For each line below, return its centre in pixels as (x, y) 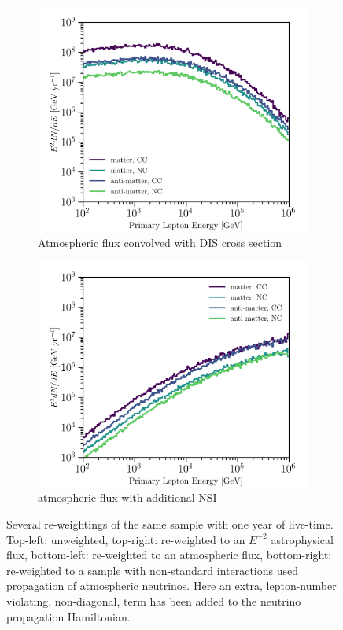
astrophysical (302, 539)
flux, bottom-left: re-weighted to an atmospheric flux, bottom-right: (169, 555)
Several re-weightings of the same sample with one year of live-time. (170, 524)
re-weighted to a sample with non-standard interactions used (153, 570)
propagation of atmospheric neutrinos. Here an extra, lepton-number (171, 586)
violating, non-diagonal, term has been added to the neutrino (154, 601)
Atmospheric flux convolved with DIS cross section (160, 242)
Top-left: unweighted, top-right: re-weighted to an (126, 539)
